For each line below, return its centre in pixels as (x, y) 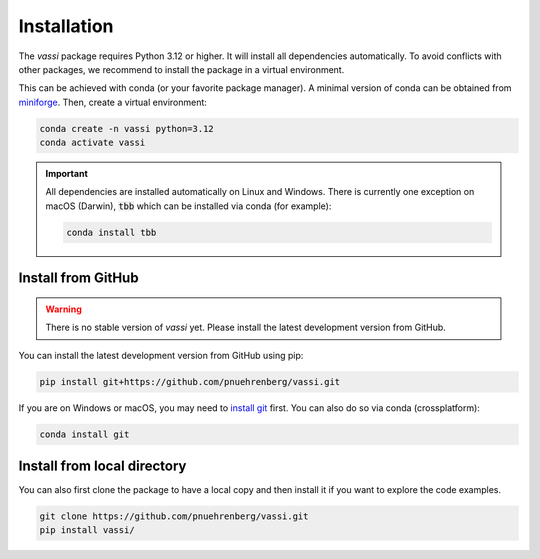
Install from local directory (102, 465)
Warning (63, 309)
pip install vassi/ (87, 530)
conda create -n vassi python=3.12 (126, 128)
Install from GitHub (78, 278)
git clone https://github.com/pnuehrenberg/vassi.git (174, 516)
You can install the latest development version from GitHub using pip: (161, 355)
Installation (66, 26)
